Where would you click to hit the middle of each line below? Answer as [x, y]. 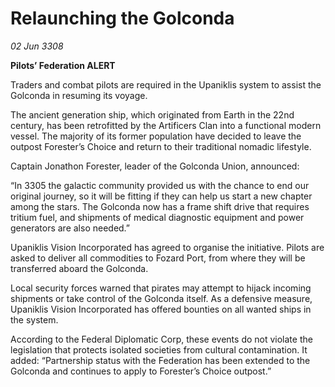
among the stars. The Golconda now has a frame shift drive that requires [160, 206]
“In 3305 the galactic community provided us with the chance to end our [160, 185]
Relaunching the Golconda [122, 18]
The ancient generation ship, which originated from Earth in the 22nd [152, 114]
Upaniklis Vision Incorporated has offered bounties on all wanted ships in [161, 309]
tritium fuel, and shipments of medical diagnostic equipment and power [157, 217]
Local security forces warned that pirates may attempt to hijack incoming [161, 288]
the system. [34, 319]
